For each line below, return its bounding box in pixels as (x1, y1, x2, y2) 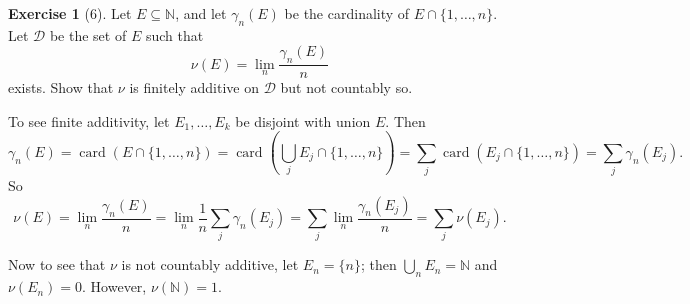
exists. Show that (8, 77, 114, 98)
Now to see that (8, 254, 106, 275)
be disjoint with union (235, 110, 371, 131)
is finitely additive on (129, 77, 260, 98)
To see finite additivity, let (8, 110, 170, 131)
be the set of (49, 24, 127, 45)
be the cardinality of (284, 3, 410, 23)
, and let (175, 3, 227, 23)
